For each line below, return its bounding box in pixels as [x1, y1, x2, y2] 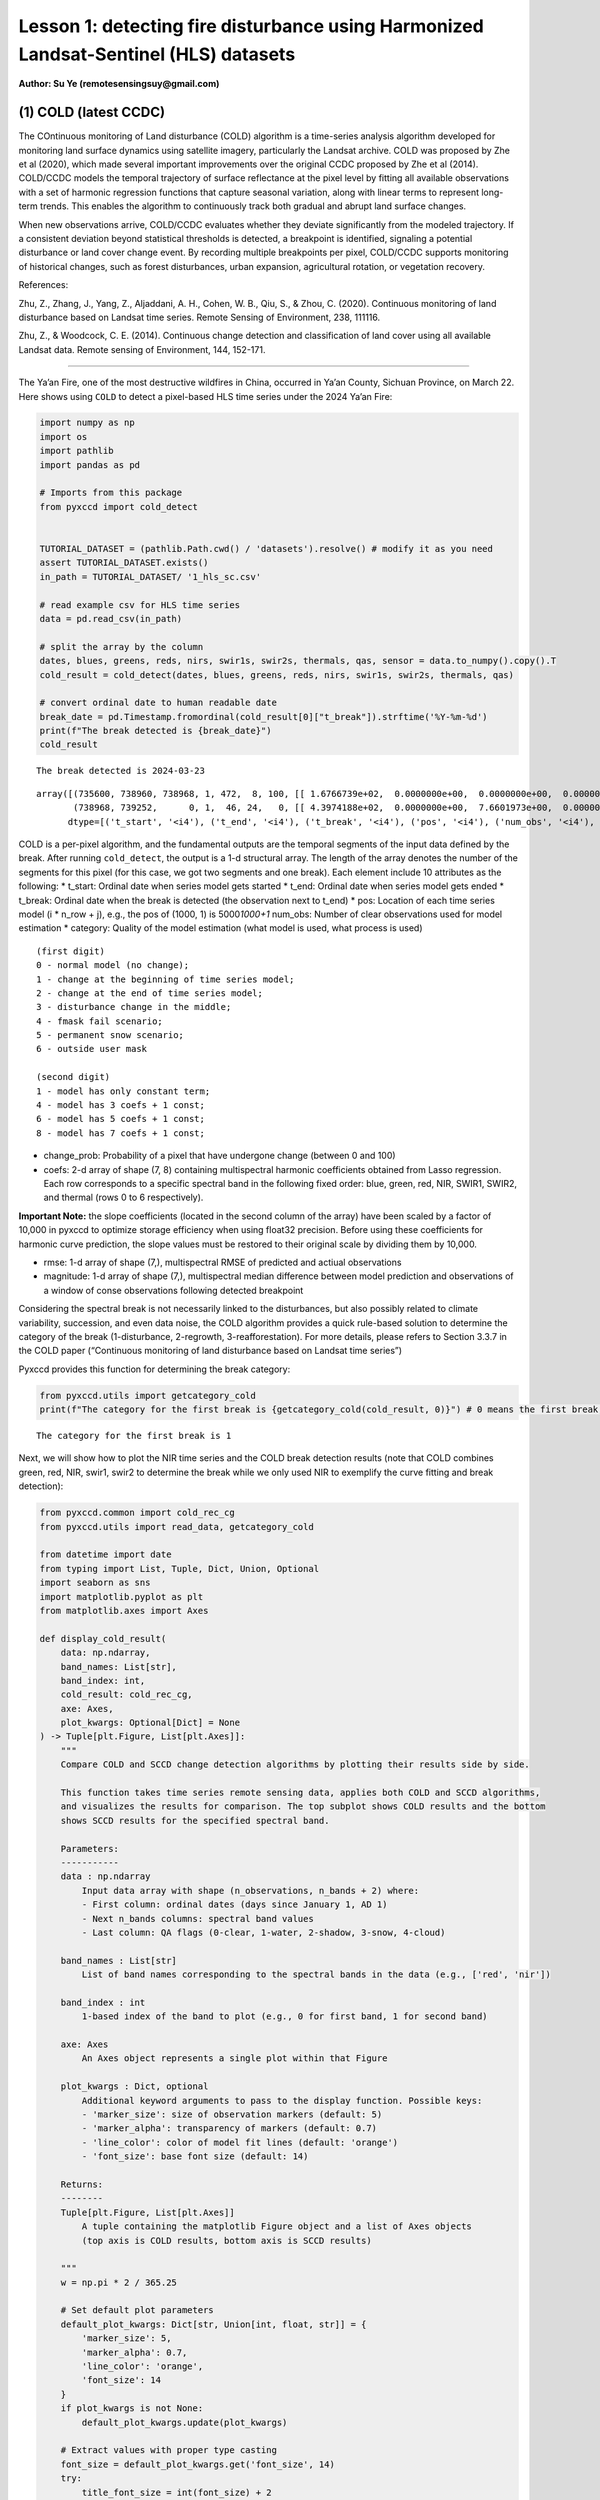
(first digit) [36, 945, 105, 957]
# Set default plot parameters [60, 2305, 214, 2316]
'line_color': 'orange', [81, 2361, 204, 2372]
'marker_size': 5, [81, 2333, 172, 2344]
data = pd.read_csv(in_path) [39, 613, 183, 624]
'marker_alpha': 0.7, [81, 2346, 188, 2358]
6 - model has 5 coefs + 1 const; [36, 1113, 205, 1125]
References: [18, 279, 69, 291]
